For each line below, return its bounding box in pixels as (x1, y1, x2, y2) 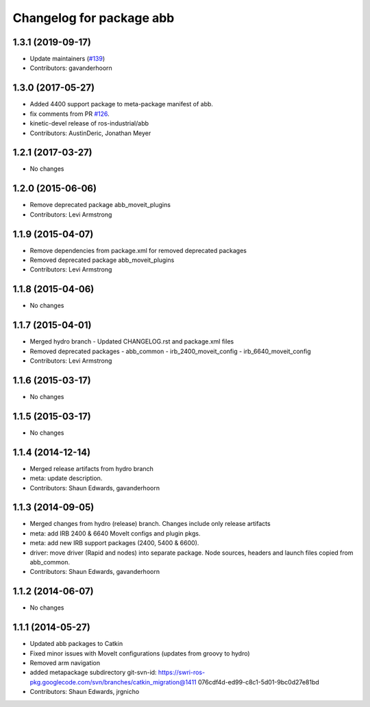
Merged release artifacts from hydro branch (29, 464, 153, 472)
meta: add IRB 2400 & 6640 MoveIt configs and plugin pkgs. (29, 529, 201, 538)
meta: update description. (29, 474, 103, 483)
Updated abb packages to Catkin (29, 640, 123, 648)
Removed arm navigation (29, 658, 101, 667)
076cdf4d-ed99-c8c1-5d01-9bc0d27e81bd (197, 678, 320, 686)
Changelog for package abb (12, 10, 175, 25)
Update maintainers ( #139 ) (29, 55, 106, 63)
